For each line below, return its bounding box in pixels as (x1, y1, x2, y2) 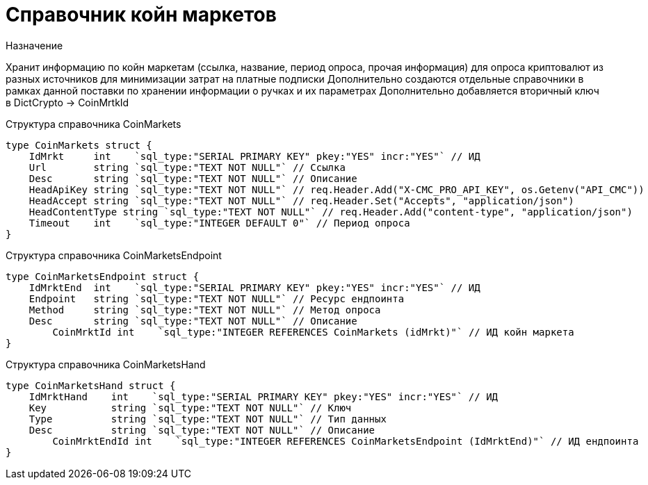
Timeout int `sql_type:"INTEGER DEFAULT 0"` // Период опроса (29, 217, 410, 229)
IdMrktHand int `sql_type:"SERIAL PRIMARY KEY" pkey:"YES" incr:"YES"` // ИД (29, 391, 499, 402)
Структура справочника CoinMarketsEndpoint (6, 249, 222, 261)
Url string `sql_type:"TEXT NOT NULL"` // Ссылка (29, 161, 346, 173)
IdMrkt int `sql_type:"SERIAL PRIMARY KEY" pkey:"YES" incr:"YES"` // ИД (29, 150, 480, 162)
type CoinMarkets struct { (6, 139, 152, 151)
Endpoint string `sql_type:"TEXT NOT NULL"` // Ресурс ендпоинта (29, 293, 405, 304)
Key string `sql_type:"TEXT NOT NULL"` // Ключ (29, 402, 352, 413)
